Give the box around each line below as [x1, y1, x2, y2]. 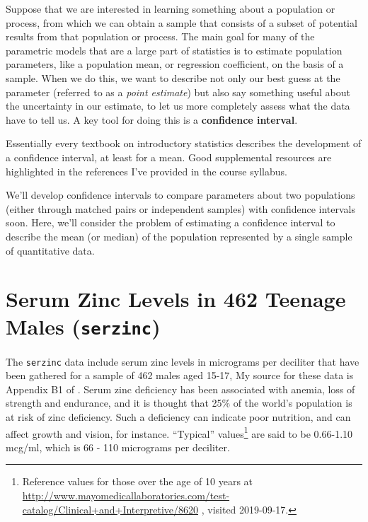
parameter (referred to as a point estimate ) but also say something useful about [6, 84, 350, 99]
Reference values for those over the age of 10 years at [22, 474, 253, 489]
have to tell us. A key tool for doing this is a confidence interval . [6, 112, 298, 127]
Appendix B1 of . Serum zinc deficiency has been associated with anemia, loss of [6, 381, 355, 396]
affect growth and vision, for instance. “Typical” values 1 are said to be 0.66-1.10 [6, 424, 353, 441]
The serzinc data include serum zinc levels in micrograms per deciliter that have [6, 354, 360, 369]
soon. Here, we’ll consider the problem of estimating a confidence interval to [6, 215, 335, 230]
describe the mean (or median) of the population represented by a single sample [6, 228, 352, 243]
